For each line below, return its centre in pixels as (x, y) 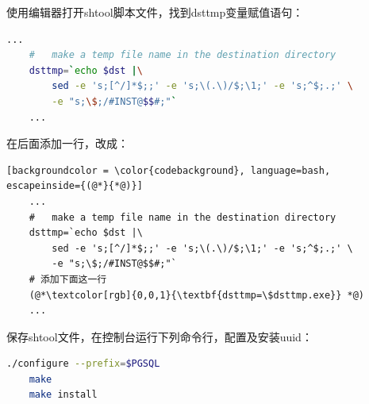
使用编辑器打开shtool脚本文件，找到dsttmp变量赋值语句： (155, 12)
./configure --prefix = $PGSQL (83, 364)
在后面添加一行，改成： (67, 143)
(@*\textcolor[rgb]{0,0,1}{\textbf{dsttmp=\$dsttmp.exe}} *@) (197, 295)
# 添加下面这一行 (68, 279)
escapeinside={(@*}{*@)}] (75, 186)
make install (63, 395)
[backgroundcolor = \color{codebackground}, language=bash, (169, 170)
